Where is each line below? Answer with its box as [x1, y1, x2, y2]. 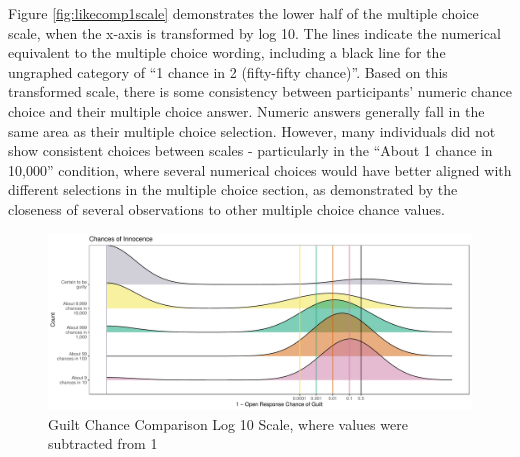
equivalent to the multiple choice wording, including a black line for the [8, 42, 446, 63]
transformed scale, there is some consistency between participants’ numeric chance [8, 81, 512, 102]
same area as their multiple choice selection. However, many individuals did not [8, 120, 496, 141]
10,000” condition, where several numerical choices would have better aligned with [8, 159, 512, 180]
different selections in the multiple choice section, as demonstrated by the [8, 179, 458, 200]
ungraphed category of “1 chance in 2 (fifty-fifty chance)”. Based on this [8, 61, 448, 82]
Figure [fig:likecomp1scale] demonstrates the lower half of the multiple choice [8, 3, 479, 23]
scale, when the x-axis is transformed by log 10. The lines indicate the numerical [8, 22, 501, 43]
